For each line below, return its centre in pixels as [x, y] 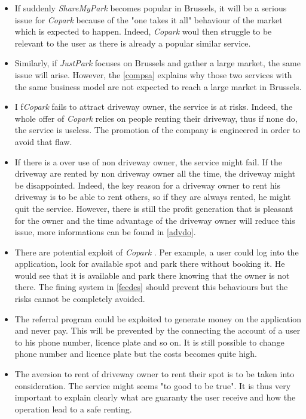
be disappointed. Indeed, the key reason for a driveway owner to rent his [147, 185]
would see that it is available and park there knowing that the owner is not [152, 275]
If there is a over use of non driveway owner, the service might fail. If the [149, 161]
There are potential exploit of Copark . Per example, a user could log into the [157, 252]
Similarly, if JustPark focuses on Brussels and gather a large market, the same [157, 63]
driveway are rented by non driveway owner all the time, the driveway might [155, 173]
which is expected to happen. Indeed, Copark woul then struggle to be [143, 31]
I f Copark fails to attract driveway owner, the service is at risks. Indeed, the [154, 107]
